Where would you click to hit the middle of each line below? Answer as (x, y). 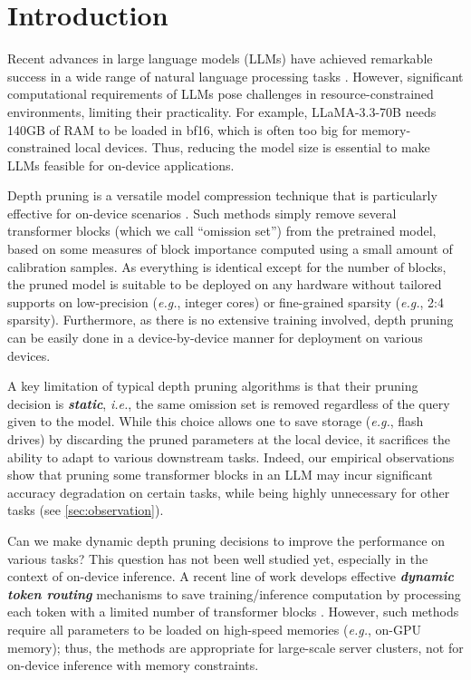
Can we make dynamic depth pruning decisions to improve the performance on (226, 540)
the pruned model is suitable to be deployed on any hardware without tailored (225, 284)
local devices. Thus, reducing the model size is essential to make (252, 147)
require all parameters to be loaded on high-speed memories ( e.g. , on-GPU (214, 629)
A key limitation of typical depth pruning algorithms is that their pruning (213, 386)
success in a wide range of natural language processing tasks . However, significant (235, 76)
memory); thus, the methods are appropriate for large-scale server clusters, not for (235, 647)
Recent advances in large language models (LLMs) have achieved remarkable (220, 58)
